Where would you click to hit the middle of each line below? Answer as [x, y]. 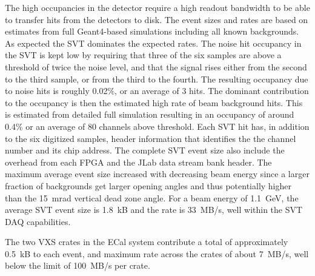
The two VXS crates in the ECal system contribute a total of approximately [147, 242]
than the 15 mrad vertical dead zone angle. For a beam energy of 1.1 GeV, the [152, 197]
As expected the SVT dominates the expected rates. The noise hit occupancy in [153, 43]
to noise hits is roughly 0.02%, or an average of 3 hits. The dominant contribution [157, 91]
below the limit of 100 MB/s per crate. [78, 265]
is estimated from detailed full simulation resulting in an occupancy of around [150, 114]
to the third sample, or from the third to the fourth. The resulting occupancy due [157, 79]
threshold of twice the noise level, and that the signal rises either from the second [156, 66]
